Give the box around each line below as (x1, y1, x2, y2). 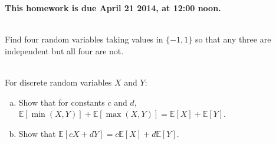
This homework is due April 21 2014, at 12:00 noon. (5, 2, 221, 14)
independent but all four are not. (5, 44, 124, 57)
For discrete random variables (5, 76, 112, 88)
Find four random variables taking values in (5, 33, 163, 45)
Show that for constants (18, 96, 105, 108)
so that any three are (195, 33, 271, 45)
